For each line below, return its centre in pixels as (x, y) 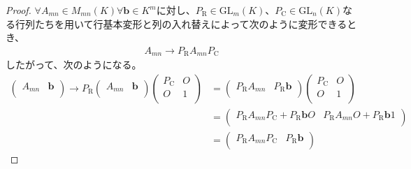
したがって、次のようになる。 (74, 65)
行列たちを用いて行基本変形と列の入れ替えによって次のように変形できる (181, 23)
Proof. (19, 10)
